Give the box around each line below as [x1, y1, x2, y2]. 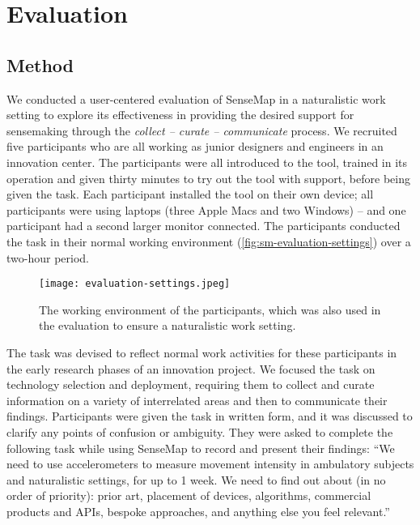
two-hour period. [6, 249, 89, 266]
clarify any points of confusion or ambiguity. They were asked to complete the [6, 423, 393, 440]
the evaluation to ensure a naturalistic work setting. [39, 317, 296, 334]
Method [6, 52, 74, 77]
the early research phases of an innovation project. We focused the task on [6, 360, 375, 377]
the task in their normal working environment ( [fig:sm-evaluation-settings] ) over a [6, 233, 411, 250]
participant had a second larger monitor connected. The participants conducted [6, 217, 401, 234]
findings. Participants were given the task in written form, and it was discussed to [6, 408, 413, 425]
